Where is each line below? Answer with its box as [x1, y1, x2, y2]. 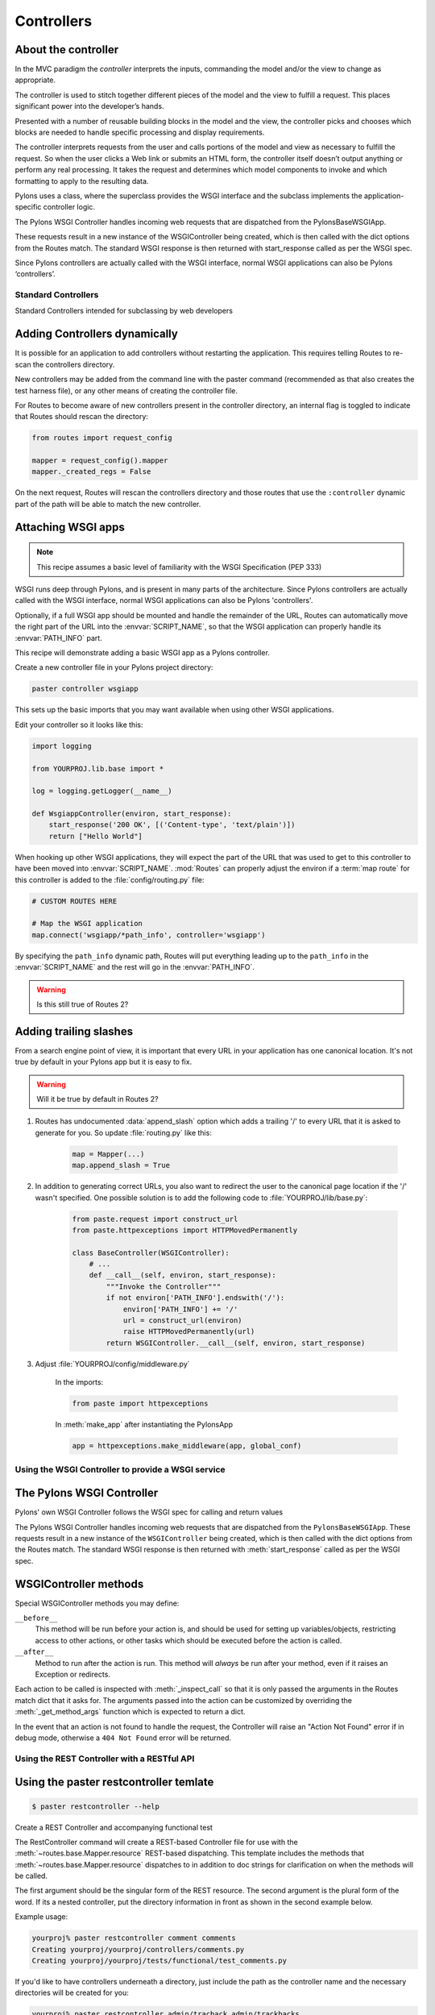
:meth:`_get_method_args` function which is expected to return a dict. [14, 1707, 246, 1717]
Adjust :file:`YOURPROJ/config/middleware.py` [35, 1359, 190, 1369]
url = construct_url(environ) [122, 1316, 242, 1325]
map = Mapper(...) [72, 1149, 145, 1158]
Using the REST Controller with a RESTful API [14, 1753, 195, 1764]
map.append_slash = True [72, 1161, 171, 1170]
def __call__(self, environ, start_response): [89, 1270, 277, 1280]
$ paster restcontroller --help [31, 1801, 160, 1811]
